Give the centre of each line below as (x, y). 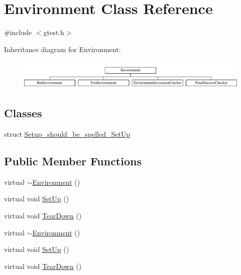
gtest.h (54, 32)
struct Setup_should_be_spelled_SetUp (67, 133)
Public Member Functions (73, 161)
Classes (23, 113)
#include (18, 32)
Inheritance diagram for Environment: (63, 49)
